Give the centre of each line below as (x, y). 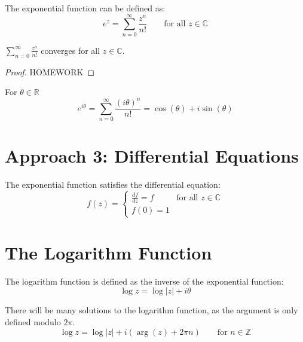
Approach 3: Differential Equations (152, 156)
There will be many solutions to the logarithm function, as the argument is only (151, 310)
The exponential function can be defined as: (85, 8)
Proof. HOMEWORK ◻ (50, 71)
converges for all (71, 50)
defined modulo (33, 321)
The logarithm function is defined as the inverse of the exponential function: (144, 281)
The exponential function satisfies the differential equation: (113, 184)
